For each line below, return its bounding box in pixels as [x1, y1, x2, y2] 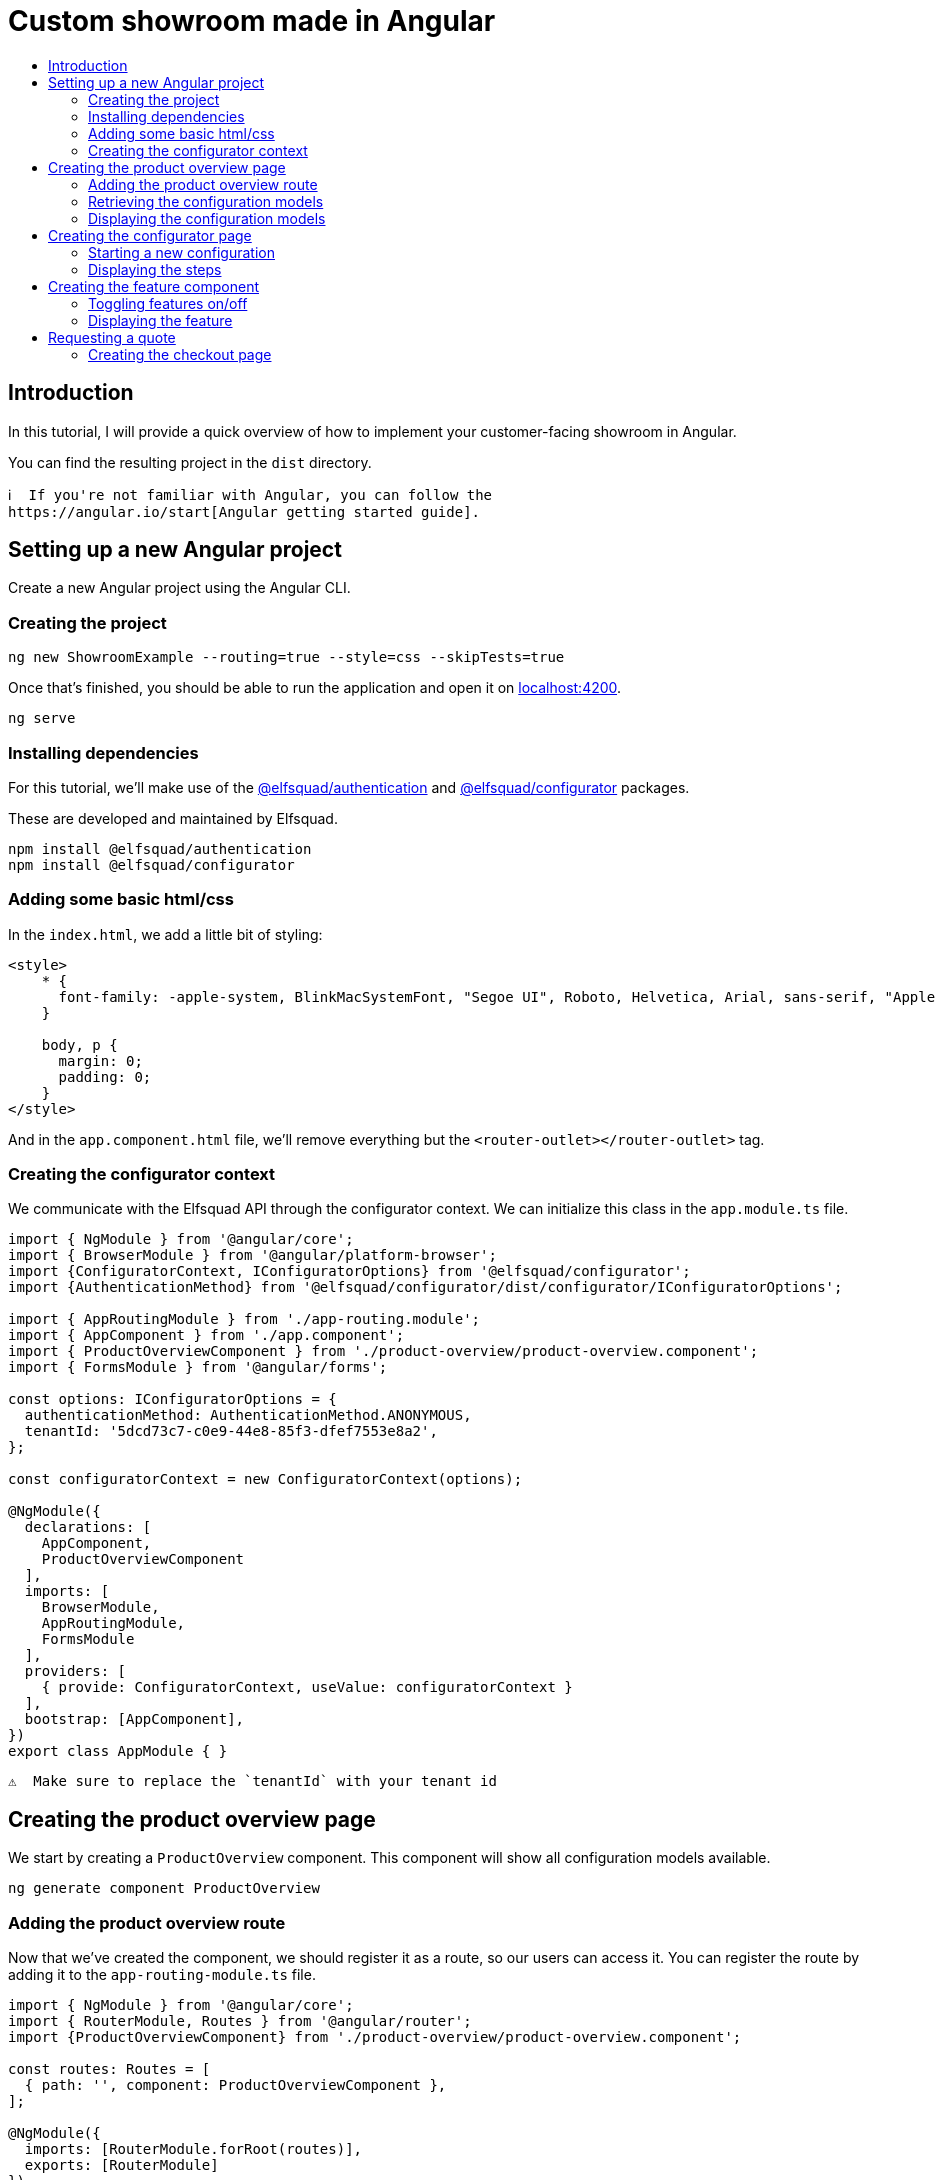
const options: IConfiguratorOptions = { [8, 1391, 337, 1408]
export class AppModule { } [8, 1743, 228, 1760]
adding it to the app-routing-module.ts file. [8, 1966, 316, 1984]
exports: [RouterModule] [24, 2157, 219, 2174]
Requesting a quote [48, 328, 176, 346]
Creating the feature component [48, 277, 259, 295]
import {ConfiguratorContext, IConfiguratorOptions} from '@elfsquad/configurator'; [8, 1263, 691, 1280]
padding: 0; [58, 1068, 152, 1085]
